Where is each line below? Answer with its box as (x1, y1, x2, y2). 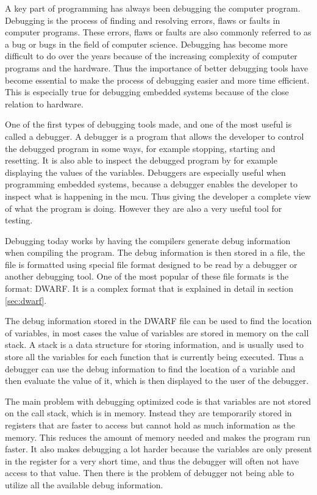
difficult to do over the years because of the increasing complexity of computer (5, 49, 297, 62)
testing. (5, 214, 33, 226)
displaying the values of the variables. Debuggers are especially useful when (5, 165, 286, 178)
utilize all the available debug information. (5, 478, 163, 491)
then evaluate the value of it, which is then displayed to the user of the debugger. (5, 374, 309, 387)
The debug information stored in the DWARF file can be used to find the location (5, 314, 312, 327)
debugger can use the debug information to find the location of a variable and (5, 362, 296, 375)
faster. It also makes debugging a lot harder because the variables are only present (5, 443, 312, 455)
